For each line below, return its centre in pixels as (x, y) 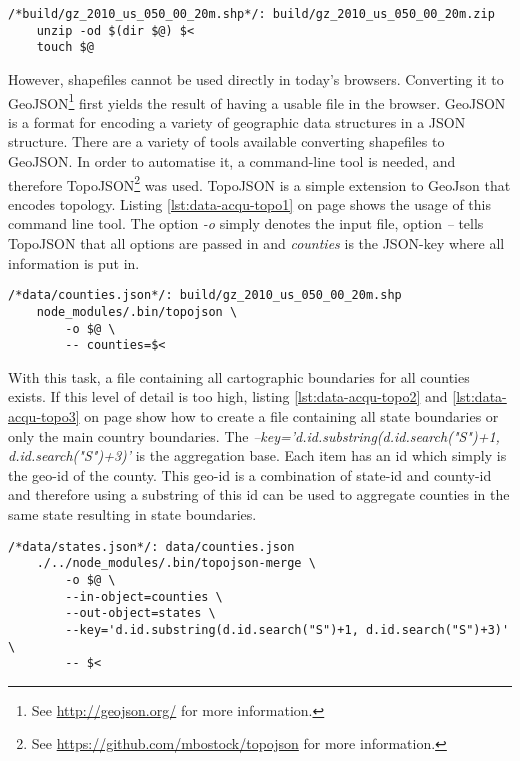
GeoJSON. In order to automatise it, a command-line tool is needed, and (232, 161)
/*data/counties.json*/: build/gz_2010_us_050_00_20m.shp (205, 295)
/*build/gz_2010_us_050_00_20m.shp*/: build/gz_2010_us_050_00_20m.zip (251, 14)
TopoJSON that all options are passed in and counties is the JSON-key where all (256, 243)
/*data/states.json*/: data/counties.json (151, 546)
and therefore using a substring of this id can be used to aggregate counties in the (259, 494)
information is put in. (74, 262)
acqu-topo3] (44, 416)
